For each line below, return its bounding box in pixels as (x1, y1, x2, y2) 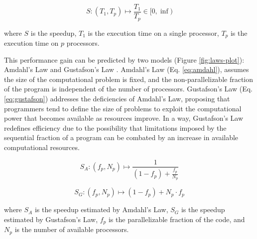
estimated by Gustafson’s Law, (4, 214, 98, 224)
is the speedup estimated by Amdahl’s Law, (34, 204, 168, 215)
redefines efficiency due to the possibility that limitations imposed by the (4, 122, 227, 133)
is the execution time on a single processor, (88, 27, 219, 38)
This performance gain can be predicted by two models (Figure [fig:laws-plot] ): (4, 54, 245, 65)
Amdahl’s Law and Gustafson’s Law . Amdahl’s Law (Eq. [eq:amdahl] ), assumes (4, 64, 249, 75)
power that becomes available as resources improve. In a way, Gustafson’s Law (4, 113, 244, 123)
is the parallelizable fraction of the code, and (108, 214, 245, 224)
